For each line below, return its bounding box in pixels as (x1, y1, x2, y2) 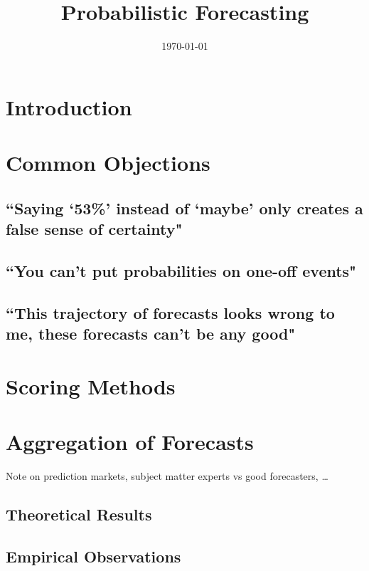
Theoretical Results (6, 503, 152, 525)
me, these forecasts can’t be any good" (6, 323, 296, 345)
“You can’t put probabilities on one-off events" (6, 259, 357, 281)
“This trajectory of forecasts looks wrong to (6, 301, 335, 323)
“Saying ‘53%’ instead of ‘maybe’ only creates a (6, 197, 363, 219)
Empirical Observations (6, 545, 181, 567)
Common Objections (6, 148, 210, 177)
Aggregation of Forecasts (6, 426, 254, 456)
